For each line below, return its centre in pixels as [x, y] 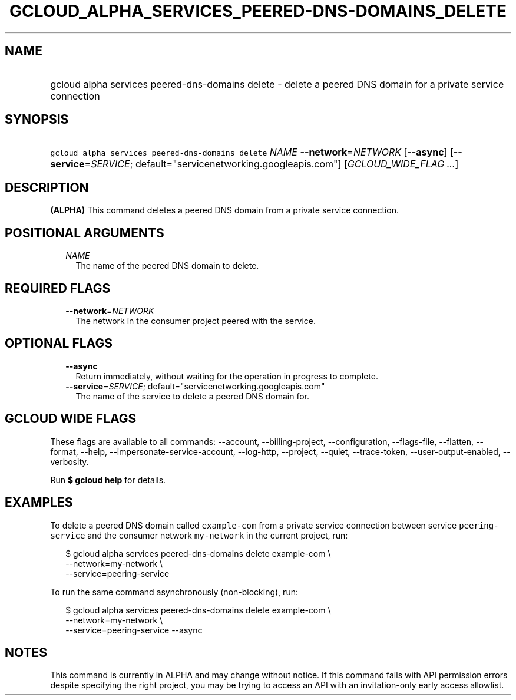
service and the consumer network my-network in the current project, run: [199, 535]
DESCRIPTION [47, 187]
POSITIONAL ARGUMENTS [85, 233]
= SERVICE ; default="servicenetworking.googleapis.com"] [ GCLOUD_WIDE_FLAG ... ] [272, 164]
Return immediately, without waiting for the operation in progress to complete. [227, 376]
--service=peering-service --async [134, 630]
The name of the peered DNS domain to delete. [167, 266]
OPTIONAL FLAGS [59, 344]
